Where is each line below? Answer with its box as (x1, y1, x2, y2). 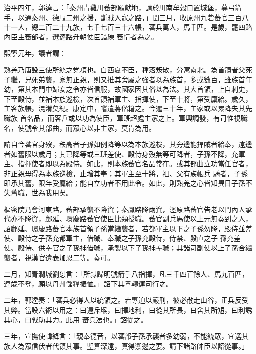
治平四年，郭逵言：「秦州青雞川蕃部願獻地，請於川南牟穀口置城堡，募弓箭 (4, 2, 242, 12)
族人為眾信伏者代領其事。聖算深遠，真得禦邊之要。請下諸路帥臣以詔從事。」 (4, 340, 249, 351)
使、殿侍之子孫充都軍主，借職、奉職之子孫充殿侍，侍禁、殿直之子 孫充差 (4, 233, 241, 243)
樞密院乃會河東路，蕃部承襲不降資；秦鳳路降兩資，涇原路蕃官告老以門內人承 (4, 204, 252, 214)
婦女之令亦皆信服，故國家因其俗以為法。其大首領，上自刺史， (52, 84, 252, 94)
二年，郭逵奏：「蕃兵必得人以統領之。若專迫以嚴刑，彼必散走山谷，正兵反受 (4, 295, 249, 305)
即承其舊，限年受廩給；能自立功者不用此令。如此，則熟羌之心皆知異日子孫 (4, 177, 245, 188)
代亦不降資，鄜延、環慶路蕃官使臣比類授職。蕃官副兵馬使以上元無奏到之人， (4, 213, 252, 224)
